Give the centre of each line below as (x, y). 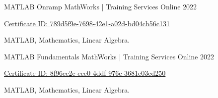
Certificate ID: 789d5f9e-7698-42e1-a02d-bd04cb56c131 (87, 23)
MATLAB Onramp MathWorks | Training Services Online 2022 (101, 6)
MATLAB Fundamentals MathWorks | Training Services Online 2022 (109, 56)
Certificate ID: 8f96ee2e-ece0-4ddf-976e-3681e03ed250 (85, 73)
